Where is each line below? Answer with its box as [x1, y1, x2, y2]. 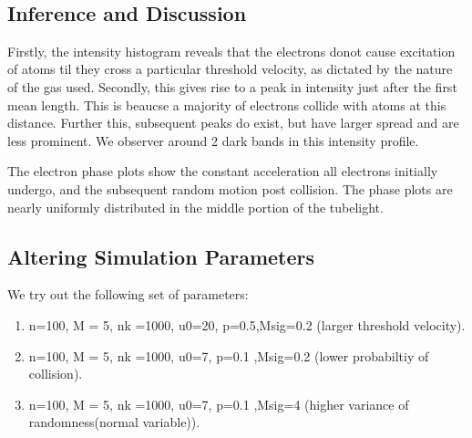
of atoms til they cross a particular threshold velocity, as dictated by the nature [7, 59, 453, 78]
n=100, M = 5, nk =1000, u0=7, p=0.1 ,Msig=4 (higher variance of [28, 394, 409, 413]
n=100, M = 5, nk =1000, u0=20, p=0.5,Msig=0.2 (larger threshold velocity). [28, 315, 466, 334]
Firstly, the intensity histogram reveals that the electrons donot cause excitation [7, 41, 456, 60]
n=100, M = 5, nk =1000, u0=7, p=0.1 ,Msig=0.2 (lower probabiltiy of [28, 346, 429, 365]
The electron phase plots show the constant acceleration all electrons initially [7, 162, 438, 181]
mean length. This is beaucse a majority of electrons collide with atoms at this [7, 95, 446, 114]
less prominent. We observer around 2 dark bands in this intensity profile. [7, 130, 419, 150]
